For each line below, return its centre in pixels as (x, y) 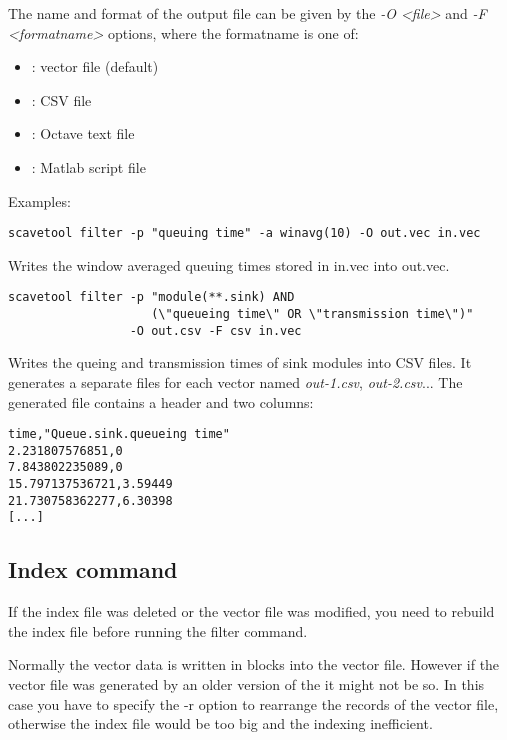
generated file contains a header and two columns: (161, 401)
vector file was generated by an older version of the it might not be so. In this (246, 684)
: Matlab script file (88, 166)
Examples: (39, 200)
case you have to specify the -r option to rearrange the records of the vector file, (253, 703)
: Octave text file (83, 133)
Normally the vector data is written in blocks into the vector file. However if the (254, 664)
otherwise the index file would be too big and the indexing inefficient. (220, 723)
